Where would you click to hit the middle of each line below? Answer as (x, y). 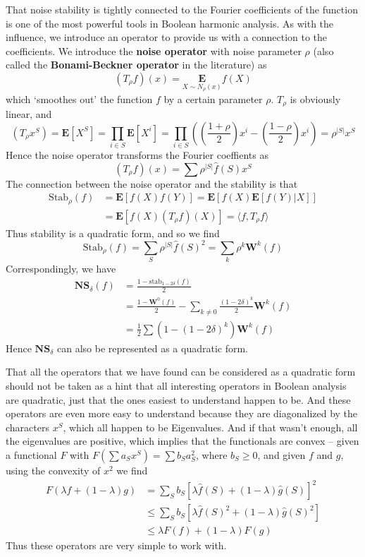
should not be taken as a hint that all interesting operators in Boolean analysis (176, 385)
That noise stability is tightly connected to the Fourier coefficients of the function (182, 9)
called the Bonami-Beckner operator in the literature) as (136, 65)
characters (27, 427)
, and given (282, 454)
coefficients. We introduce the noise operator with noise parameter (154, 50)
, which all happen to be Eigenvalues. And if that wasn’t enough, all (210, 427)
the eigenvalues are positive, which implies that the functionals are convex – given (182, 441)
